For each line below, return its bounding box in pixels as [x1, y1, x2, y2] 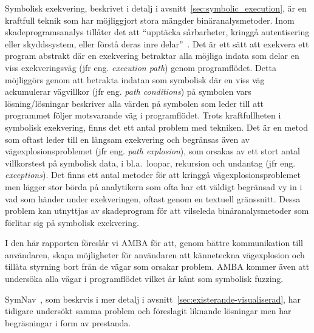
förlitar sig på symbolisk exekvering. [5, 216, 139, 228]
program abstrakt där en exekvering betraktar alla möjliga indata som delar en [5, 49, 299, 62]
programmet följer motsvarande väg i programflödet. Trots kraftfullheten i [5, 109, 281, 122]
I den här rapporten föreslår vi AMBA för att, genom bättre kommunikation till [5, 236, 303, 249]
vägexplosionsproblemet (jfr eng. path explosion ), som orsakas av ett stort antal [5, 145, 300, 157]
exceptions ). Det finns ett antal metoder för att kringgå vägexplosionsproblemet [5, 168, 301, 181]
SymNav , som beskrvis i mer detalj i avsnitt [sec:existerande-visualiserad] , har [5, 292, 301, 305]
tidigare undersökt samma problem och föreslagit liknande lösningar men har [5, 304, 292, 317]
